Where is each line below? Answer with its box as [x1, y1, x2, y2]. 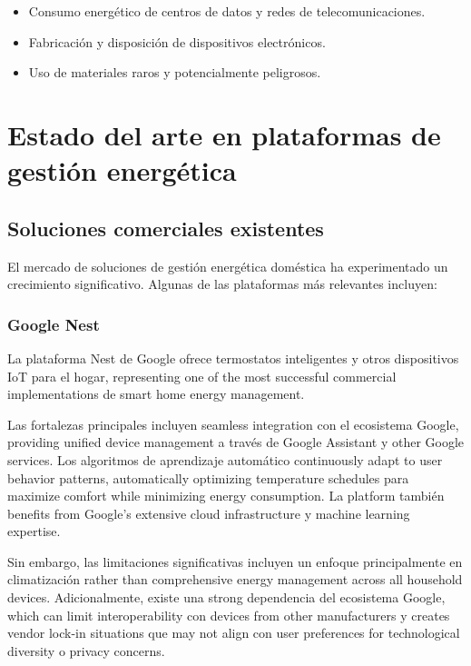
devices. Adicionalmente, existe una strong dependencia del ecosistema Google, [7, 588, 446, 607]
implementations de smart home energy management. [7, 384, 305, 403]
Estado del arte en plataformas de [7, 115, 441, 153]
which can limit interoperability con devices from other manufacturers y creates [7, 605, 450, 624]
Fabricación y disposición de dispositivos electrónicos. [28, 32, 326, 51]
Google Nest [7, 313, 100, 335]
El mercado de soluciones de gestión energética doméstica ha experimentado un [7, 256, 448, 275]
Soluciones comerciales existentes [7, 214, 324, 242]
